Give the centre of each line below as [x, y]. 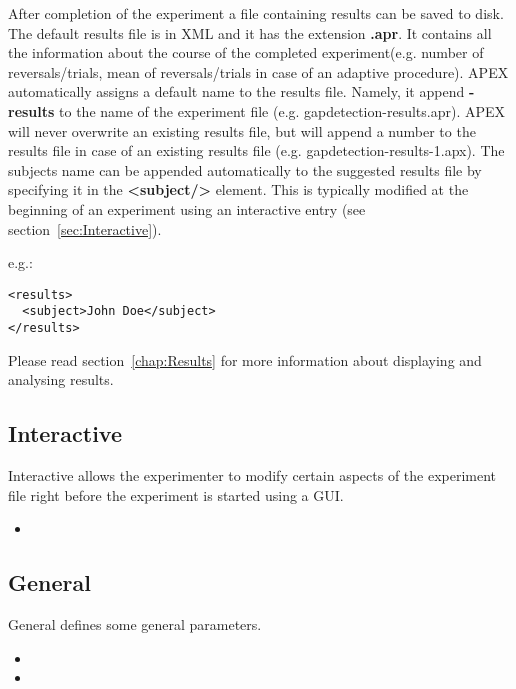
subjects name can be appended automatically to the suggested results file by [245, 169]
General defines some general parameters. [135, 624]
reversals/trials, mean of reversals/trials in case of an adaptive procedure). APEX [258, 71]
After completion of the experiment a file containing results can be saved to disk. [256, 13]
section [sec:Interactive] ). [85, 228]
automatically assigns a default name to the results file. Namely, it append [236, 91]
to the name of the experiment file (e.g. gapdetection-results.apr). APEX [282, 110]
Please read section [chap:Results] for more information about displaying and [245, 359]
